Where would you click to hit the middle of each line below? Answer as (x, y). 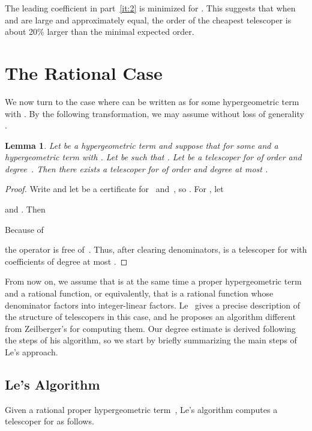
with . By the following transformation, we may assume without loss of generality (154, 113)
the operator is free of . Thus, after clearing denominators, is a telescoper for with (156, 249)
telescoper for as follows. (49, 421)
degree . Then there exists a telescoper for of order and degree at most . (136, 168)
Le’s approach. (31, 352)
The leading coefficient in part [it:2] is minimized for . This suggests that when (150, 8)
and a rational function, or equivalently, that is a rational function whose (139, 293)
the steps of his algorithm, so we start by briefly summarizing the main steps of (151, 340)
